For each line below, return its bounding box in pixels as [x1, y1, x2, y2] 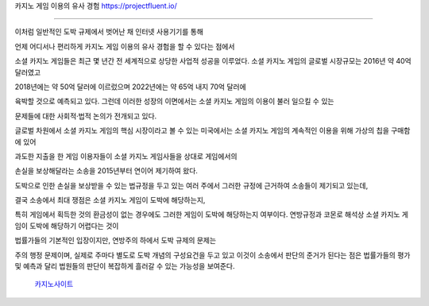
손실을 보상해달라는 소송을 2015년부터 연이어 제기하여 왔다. [14, 166, 199, 176]
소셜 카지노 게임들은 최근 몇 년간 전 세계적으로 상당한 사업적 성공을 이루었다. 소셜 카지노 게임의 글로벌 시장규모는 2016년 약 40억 [14, 56, 412, 66]
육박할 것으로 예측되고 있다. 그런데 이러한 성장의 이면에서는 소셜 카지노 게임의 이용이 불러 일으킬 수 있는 [14, 96, 334, 107]
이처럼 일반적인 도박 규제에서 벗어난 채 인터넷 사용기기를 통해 [14, 27, 204, 37]
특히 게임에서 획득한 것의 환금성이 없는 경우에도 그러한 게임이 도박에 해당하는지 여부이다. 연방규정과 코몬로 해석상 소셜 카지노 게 [14, 210, 409, 219]
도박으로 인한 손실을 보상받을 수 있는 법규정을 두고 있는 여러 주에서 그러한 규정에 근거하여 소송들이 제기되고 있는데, [14, 180, 369, 190]
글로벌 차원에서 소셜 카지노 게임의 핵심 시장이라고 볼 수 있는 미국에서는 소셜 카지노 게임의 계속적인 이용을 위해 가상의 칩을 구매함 [14, 126, 411, 135]
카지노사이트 [34, 279, 74, 289]
